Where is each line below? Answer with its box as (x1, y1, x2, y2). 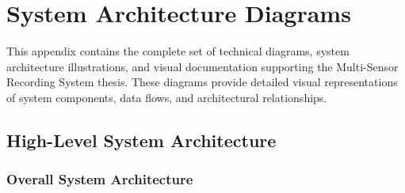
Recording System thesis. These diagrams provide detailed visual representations (6, 74, 398, 90)
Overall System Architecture (6, 169, 193, 189)
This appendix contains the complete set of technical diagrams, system (6, 43, 350, 59)
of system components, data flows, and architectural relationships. (6, 89, 327, 105)
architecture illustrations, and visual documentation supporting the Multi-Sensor (6, 58, 399, 74)
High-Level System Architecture (6, 127, 277, 152)
